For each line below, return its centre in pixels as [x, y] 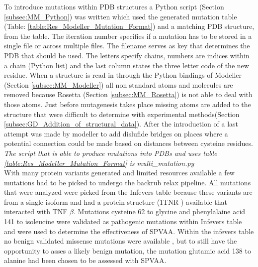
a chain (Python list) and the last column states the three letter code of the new [127, 65]
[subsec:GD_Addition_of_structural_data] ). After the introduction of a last [121, 124]
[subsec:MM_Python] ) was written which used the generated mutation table [121, 16]
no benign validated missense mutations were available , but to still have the [121, 241]
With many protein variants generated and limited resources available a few [119, 173]
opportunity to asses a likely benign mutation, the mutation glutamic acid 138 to [128, 250]
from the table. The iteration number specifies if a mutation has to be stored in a [128, 36]
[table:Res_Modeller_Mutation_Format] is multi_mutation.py [99, 163]
